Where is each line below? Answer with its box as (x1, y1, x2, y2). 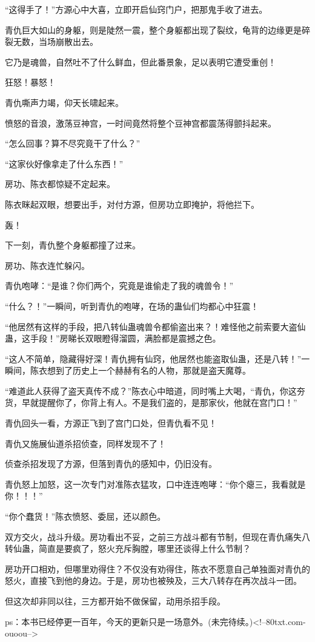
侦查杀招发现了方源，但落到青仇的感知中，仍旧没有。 (5, 457, 217, 470)
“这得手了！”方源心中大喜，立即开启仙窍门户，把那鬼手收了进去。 (5, 3, 268, 15)
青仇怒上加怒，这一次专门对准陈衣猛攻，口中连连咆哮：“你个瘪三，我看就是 (5, 477, 306, 490)
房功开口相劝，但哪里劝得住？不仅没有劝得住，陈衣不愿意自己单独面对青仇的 (5, 562, 310, 575)
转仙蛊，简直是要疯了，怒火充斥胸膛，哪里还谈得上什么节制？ (5, 542, 251, 555)
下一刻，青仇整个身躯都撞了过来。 (5, 239, 141, 251)
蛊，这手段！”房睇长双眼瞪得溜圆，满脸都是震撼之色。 (5, 332, 221, 345)
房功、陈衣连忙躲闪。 (5, 259, 90, 271)
